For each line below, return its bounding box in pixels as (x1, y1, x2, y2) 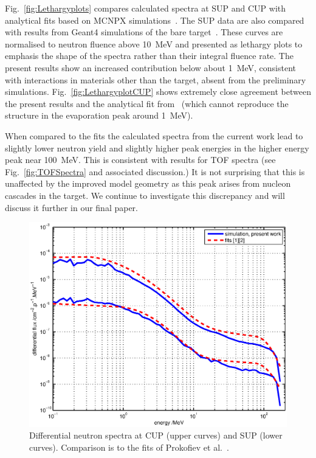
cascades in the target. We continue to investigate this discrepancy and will (5, 189, 285, 201)
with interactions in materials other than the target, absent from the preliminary (5, 73, 306, 86)
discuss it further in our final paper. (5, 201, 138, 213)
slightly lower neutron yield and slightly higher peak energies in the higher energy (5, 141, 309, 154)
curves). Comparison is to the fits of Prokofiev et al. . (29, 440, 229, 453)
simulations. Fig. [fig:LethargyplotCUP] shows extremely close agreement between (5, 85, 311, 98)
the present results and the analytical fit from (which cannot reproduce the (5, 97, 289, 109)
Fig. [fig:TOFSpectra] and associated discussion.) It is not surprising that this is (5, 165, 305, 178)
